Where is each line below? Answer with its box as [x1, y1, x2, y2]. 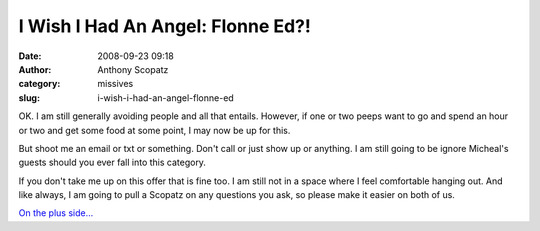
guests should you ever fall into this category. [18, 156, 207, 169]
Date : [18, 50, 42, 62]
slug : [18, 91, 40, 104]
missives [97, 78, 134, 90]
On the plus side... [18, 207, 94, 219]
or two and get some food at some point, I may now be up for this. [18, 124, 291, 136]
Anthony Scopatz [97, 63, 169, 75]
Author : [18, 63, 52, 75]
